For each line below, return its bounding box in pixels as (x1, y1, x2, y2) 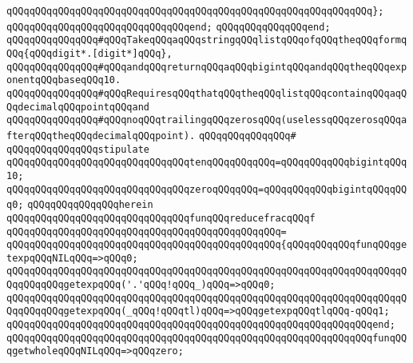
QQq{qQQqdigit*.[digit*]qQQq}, (6, 47, 173, 59)
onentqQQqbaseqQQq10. (6, 74, 121, 86)
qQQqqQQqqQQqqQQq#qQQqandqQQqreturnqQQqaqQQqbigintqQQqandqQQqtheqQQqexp (6, 61, 407, 73)
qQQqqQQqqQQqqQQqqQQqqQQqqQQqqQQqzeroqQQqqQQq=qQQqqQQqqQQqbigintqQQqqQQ (6, 183, 407, 195)
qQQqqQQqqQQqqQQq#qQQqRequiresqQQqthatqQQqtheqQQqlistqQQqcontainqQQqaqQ (6, 87, 407, 99)
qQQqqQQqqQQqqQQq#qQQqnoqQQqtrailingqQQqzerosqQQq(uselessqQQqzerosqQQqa (6, 114, 407, 126)
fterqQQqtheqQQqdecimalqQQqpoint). (6, 130, 196, 142)
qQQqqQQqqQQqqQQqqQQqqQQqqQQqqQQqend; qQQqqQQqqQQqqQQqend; (6, 21, 331, 33)
